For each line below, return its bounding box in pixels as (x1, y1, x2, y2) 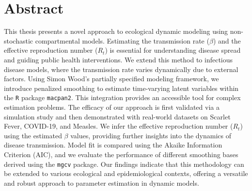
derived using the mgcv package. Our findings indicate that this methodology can (4, 159, 244, 169)
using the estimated (4, 130, 62, 140)
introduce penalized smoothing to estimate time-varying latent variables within (4, 83, 239, 93)
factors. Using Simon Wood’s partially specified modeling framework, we (4, 73, 219, 84)
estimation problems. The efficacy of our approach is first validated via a (4, 102, 220, 112)
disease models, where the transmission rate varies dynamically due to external (4, 64, 238, 74)
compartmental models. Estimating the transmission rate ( (35, 35, 209, 45)
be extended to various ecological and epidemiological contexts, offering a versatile (4, 168, 248, 178)
